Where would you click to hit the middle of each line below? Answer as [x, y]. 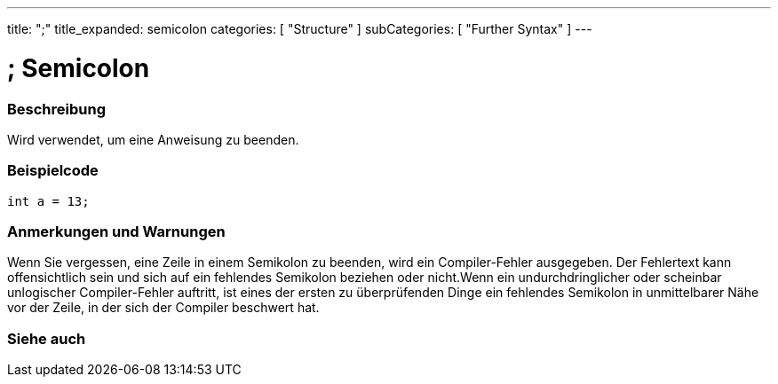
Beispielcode [53, 171]
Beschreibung [57, 109]
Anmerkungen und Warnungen [116, 231]
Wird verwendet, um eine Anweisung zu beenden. [153, 139]
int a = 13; [48, 201]
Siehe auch [47, 338]
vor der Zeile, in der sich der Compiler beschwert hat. [163, 308]
